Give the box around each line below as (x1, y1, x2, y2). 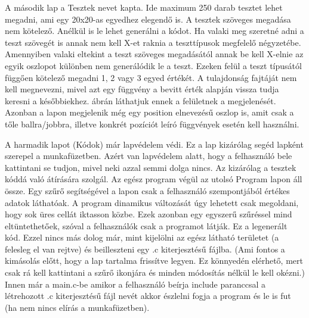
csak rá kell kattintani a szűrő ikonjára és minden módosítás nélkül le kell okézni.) (5, 266, 305, 279)
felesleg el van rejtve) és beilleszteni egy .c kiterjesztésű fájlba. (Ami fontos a (5, 242, 285, 255)
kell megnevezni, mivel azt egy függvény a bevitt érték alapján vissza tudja (5, 83, 279, 95)
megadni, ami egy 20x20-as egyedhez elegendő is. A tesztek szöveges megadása (5, 13, 291, 25)
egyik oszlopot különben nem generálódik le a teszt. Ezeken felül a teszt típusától (5, 59, 302, 71)
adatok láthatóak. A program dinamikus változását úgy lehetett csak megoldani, (5, 196, 299, 208)
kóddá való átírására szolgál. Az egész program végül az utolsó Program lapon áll (5, 173, 302, 185)
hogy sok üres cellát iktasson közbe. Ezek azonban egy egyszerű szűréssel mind (5, 208, 292, 220)
